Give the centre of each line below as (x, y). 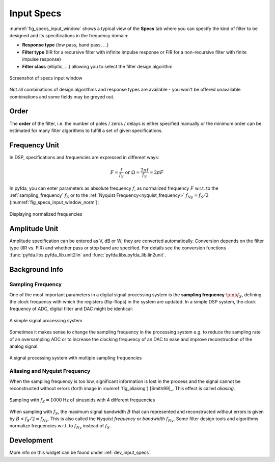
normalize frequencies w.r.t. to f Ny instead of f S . (60, 427)
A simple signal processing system (46, 320)
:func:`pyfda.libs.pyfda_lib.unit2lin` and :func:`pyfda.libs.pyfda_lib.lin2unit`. (88, 255)
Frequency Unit (34, 145)
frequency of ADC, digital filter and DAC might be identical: (71, 309)
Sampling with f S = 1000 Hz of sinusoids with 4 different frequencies (82, 401)
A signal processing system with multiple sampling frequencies (76, 358)
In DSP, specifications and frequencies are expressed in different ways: (84, 157)
